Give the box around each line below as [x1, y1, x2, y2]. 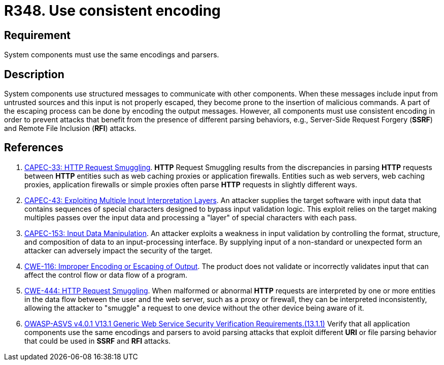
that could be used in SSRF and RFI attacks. [24, 336, 171, 345]
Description [4, 68, 64, 81]
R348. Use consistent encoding [4, 2, 221, 19]
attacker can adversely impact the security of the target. [24, 246, 213, 255]
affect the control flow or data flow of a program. [24, 270, 187, 279]
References [4, 141, 63, 154]
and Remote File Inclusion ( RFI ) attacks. [4, 124, 136, 133]
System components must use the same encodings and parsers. [4, 50, 219, 59]
